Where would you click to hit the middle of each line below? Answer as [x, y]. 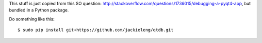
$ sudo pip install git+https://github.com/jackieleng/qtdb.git [96, 30]
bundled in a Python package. [39, 10]
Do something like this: [32, 19]
